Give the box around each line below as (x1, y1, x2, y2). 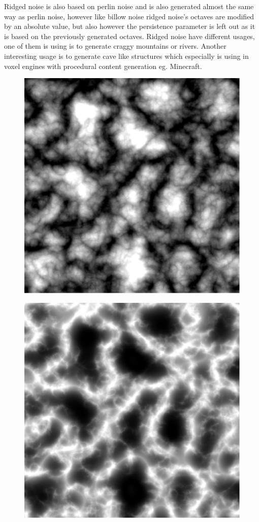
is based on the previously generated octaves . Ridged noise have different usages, (4, 30, 255, 41)
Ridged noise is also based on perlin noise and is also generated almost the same (4, 1, 254, 11)
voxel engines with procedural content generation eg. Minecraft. (4, 60, 202, 71)
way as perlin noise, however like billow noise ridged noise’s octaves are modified (4, 11, 254, 21)
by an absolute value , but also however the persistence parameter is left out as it (4, 21, 255, 31)
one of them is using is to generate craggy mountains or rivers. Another (4, 41, 226, 51)
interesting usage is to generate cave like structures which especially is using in (4, 50, 249, 61)
